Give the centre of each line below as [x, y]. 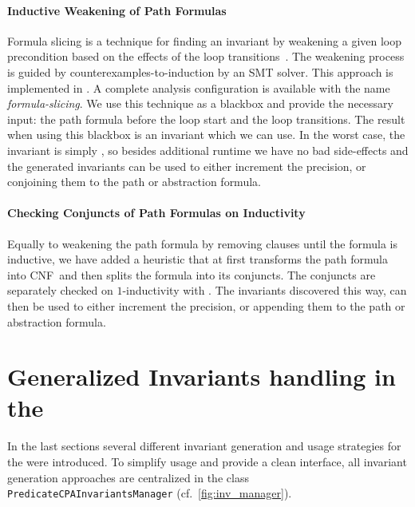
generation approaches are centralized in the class [128, 477]
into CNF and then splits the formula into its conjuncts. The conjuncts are [192, 274]
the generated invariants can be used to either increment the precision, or [187, 166]
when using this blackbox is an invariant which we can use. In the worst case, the [206, 135]
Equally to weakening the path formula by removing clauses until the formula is [203, 243]
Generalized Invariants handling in [202, 376]
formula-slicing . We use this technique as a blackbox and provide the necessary [200, 103]
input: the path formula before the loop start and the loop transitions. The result [206, 119]
